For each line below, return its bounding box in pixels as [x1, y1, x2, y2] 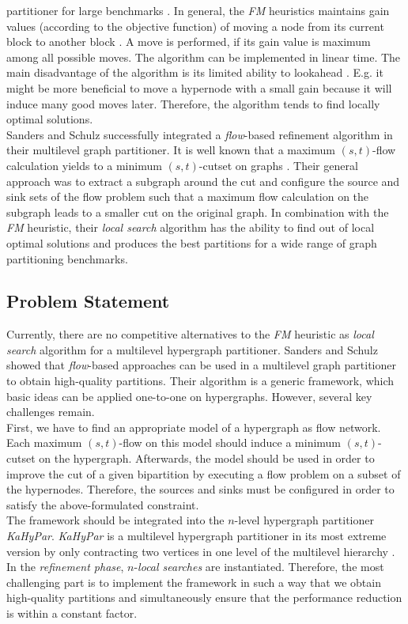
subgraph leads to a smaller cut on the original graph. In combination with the [6, 203, 389, 220]
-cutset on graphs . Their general [198, 157, 358, 173]
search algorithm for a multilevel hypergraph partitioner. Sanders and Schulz [6, 341, 378, 357]
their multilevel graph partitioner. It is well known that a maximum [6, 142, 335, 158]
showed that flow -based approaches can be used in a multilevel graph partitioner [6, 357, 396, 373]
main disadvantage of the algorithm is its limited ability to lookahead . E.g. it [6, 64, 383, 81]
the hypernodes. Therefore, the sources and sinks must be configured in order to [6, 481, 395, 497]
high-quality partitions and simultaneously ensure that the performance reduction [6, 589, 402, 606]
